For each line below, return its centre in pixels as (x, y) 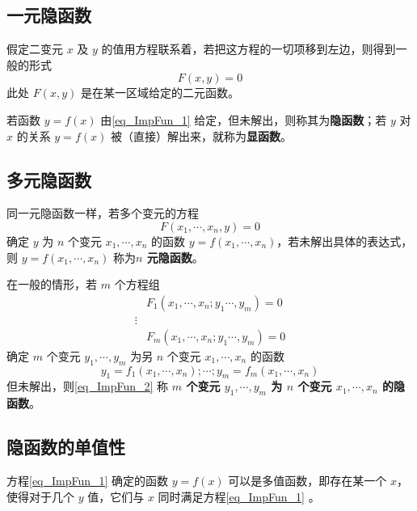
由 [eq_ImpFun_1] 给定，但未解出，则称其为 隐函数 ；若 (244, 119)
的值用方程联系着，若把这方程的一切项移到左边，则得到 (249, 49)
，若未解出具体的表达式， (345, 241)
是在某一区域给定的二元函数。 (160, 93)
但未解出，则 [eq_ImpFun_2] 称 (88, 386)
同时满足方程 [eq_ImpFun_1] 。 (239, 496)
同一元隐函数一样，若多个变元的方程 (103, 213)
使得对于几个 (40, 496)
